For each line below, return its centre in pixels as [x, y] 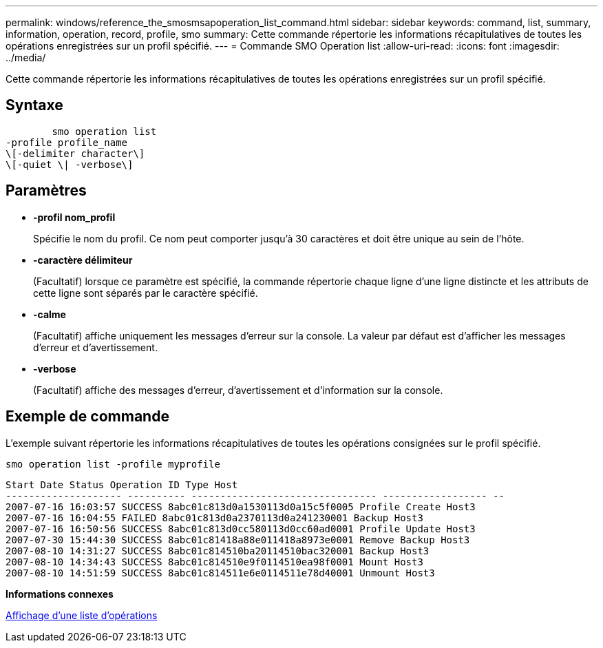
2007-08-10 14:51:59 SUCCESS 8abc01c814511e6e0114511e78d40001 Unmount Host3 [220, 573]
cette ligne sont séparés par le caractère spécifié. [146, 293]
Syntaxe [34, 105]
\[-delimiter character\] [75, 153]
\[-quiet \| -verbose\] [70, 164]
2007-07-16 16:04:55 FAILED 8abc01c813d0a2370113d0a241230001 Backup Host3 [214, 518]
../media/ [26, 58]
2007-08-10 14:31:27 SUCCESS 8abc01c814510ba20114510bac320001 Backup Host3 [218, 551]
